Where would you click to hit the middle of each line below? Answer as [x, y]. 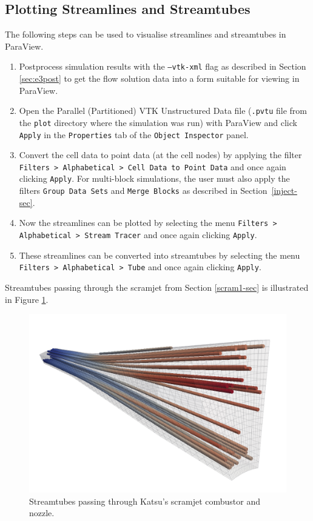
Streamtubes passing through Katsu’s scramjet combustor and [145, 501]
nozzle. [42, 513]
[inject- [284, 191]
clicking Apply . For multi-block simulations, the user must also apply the [154, 178]
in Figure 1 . [27, 299]
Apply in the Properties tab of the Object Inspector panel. [134, 134]
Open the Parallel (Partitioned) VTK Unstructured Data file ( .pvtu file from [163, 111]
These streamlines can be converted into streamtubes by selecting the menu [160, 255]
